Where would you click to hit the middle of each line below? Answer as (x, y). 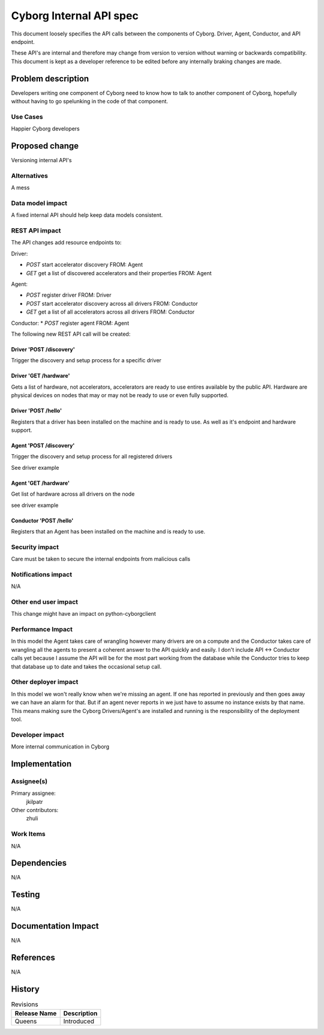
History (25, 989)
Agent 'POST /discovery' (43, 445)
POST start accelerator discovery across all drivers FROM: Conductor (112, 303)
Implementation (41, 764)
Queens (26, 1021)
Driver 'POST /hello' (37, 411)
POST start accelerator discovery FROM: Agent (85, 265)
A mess (20, 188)
